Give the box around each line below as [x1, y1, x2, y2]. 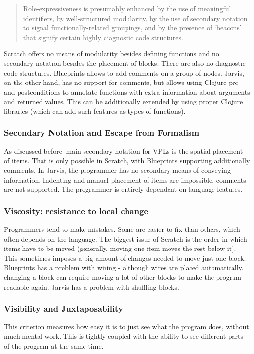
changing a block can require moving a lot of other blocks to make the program [4, 271, 241, 282]
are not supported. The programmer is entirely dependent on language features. [4, 184, 243, 194]
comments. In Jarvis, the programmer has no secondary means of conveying [4, 165, 231, 175]
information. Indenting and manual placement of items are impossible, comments [4, 174, 246, 185]
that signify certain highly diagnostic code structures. [23, 32, 183, 42]
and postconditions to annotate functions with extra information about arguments [4, 86, 250, 97]
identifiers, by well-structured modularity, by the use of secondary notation [23, 13, 248, 23]
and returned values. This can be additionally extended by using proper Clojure [4, 96, 243, 106]
